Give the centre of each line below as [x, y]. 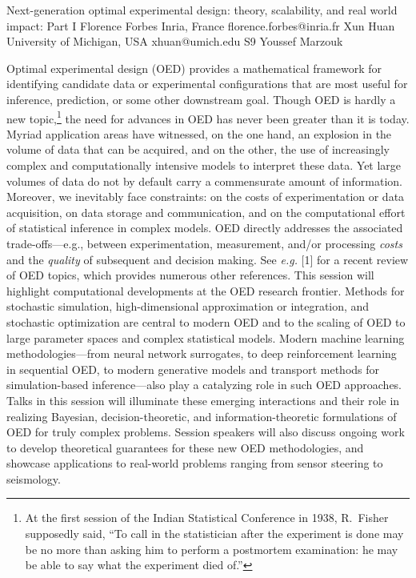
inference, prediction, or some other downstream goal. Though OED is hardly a [201, 99]
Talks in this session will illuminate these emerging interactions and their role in [203, 400]
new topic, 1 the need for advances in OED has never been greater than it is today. [208, 117]
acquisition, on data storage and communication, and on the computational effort [206, 212]
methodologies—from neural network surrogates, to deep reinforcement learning [202, 353]
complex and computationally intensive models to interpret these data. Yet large [204, 165]
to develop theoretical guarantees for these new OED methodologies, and [185, 447]
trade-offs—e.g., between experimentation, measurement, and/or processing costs [204, 243]
